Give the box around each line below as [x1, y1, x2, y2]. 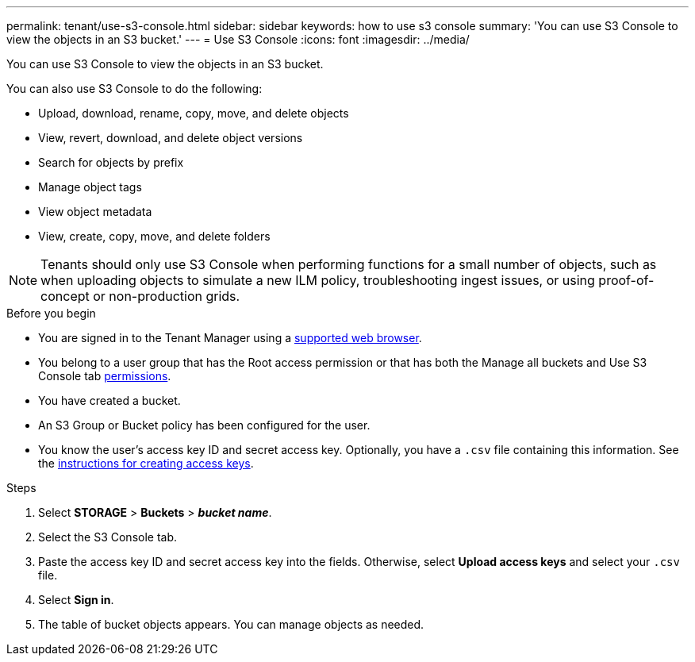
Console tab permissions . [38, 369, 171, 383]
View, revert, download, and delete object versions [38, 131, 303, 144]
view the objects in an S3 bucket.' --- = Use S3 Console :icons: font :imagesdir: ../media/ [6, 33, 470, 46]
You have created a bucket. [38, 394, 181, 407]
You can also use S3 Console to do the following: [6, 82, 263, 95]
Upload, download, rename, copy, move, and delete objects [38, 106, 349, 120]
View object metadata [38, 205, 152, 218]
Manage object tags [38, 180, 142, 194]
